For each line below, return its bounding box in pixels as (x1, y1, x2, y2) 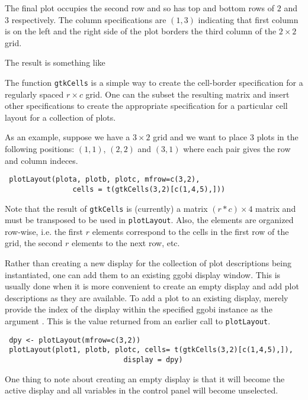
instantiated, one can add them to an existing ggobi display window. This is (5, 268, 281, 280)
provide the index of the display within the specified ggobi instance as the (5, 303, 272, 315)
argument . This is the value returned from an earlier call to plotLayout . (5, 314, 271, 327)
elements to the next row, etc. (72, 237, 180, 249)
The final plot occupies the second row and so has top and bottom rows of (5, 2, 275, 14)
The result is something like (5, 56, 105, 69)
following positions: (5, 143, 75, 154)
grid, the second (5, 237, 63, 249)
